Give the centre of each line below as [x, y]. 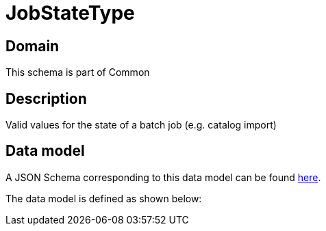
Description [46, 98]
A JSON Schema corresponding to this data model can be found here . [163, 177]
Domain [33, 46]
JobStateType [70, 13]
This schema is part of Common [78, 72]
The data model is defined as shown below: [104, 198]
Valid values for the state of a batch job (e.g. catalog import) [141, 125]
